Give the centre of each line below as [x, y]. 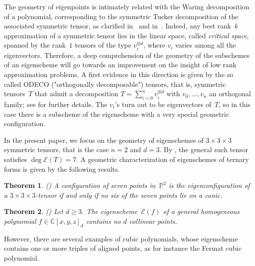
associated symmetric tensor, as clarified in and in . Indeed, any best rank [118, 26]
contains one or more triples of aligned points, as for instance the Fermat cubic [123, 248]
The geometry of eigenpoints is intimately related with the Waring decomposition [127, 6]
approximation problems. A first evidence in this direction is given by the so [119, 74]
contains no [103, 221]
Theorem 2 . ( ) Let [34, 211]
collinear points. [153, 221]
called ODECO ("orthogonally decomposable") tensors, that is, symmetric [115, 84]
